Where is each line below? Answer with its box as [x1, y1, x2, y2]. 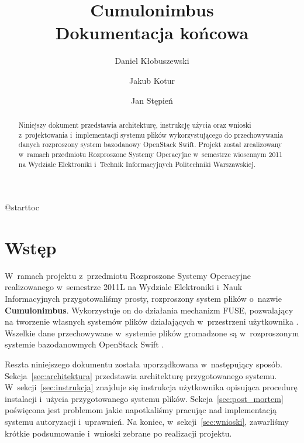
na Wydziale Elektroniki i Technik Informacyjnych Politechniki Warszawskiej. [18, 159, 256, 169]
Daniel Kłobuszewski [115, 54, 189, 67]
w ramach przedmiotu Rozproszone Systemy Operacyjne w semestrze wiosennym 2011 [18, 149, 283, 159]
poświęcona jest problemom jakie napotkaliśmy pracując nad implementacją [5, 404, 277, 416]
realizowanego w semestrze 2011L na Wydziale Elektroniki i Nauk [5, 281, 243, 293]
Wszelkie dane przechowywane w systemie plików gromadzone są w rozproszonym [5, 326, 299, 339]
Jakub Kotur [129, 74, 175, 86]
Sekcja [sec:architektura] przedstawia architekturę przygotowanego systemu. [5, 369, 277, 381]
